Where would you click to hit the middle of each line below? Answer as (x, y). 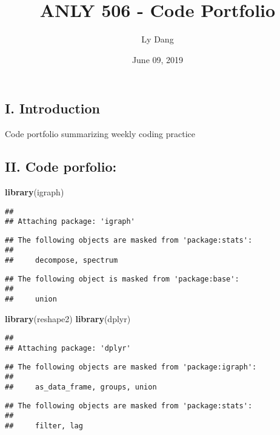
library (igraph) (35, 191)
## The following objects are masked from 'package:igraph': (131, 367)
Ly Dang (158, 39)
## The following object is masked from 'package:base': (122, 279)
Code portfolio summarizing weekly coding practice (100, 134)
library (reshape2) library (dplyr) (68, 318)
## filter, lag (44, 426)
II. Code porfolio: (61, 167)
